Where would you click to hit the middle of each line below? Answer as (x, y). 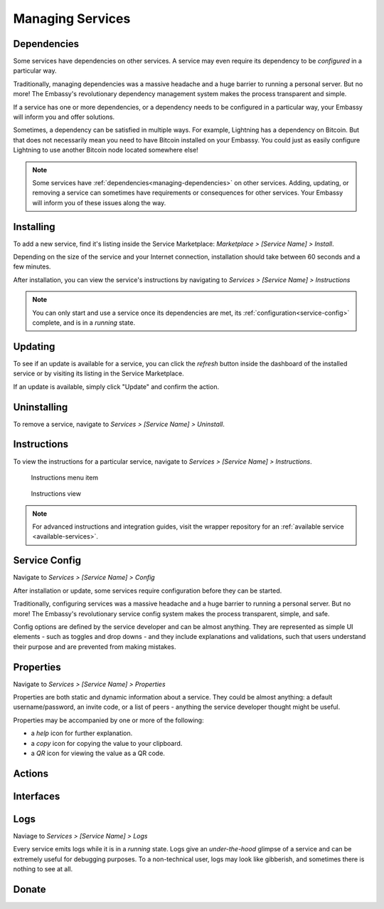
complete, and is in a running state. (84, 323)
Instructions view (56, 494)
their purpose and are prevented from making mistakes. (95, 646)
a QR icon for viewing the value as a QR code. (98, 753)
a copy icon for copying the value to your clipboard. (107, 743)
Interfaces (37, 796)
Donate (30, 889)
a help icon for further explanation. (82, 733)
